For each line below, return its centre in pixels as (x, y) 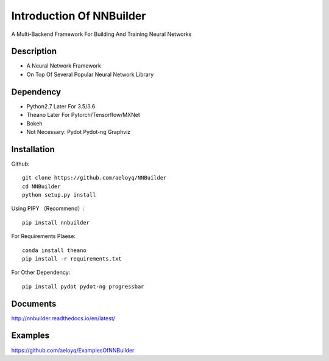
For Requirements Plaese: (44, 236)
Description (34, 51)
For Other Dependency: (41, 272)
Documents (34, 303)
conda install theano (54, 250)
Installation (33, 149)
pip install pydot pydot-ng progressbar (83, 286)
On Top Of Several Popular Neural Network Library (90, 74)
